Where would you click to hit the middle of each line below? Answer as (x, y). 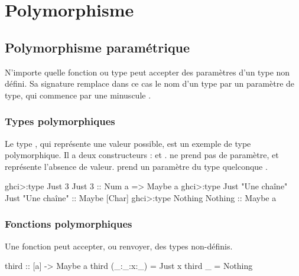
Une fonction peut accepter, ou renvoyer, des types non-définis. (119, 246)
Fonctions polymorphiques (69, 224)
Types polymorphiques (60, 121)
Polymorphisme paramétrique (97, 47)
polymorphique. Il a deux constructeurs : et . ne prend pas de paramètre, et (142, 155)
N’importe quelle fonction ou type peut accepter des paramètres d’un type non (147, 72)
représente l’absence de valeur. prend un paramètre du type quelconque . (136, 166)
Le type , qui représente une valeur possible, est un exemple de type (128, 143)
